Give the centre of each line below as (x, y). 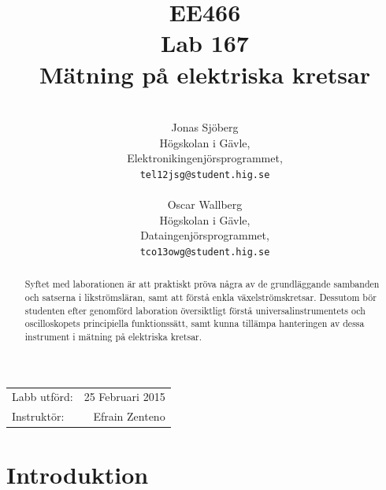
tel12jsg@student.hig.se (205, 174)
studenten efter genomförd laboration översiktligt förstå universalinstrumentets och (195, 310)
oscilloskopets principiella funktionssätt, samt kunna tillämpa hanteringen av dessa (195, 323)
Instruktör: (38, 416)
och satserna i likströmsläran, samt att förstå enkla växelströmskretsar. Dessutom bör (200, 297)
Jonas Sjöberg (205, 127)
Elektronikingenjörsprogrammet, (205, 158)
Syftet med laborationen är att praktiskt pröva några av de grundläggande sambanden (202, 284)
